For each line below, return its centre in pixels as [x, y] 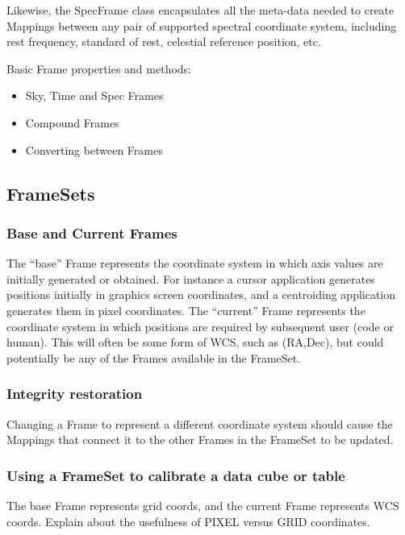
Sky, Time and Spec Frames [94, 95]
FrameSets [51, 193]
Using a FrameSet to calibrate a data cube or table [176, 475]
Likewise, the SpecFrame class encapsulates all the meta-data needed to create [200, 10]
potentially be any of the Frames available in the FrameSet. [154, 357]
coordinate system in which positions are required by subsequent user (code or [200, 326]
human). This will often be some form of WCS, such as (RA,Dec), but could [195, 342]
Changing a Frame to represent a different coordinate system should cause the [200, 423]
